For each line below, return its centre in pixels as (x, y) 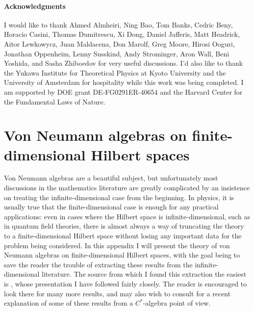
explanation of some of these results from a (69, 303)
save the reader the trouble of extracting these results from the (98, 264)
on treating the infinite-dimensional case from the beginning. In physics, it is (119, 197)
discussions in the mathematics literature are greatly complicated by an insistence (127, 188)
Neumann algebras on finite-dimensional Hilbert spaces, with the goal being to (122, 255)
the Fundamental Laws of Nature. (55, 101)
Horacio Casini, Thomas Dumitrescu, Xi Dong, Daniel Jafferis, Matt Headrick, (122, 34)
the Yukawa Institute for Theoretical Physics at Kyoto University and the (115, 72)
